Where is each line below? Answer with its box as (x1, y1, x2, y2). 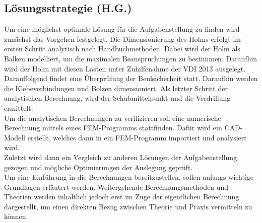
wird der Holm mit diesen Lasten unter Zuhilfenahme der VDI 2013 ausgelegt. (4, 63, 246, 73)
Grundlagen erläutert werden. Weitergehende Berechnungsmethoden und (4, 181, 229, 192)
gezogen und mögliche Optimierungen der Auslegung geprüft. (4, 162, 193, 172)
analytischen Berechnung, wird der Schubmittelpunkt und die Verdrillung (4, 93, 231, 103)
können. (4, 211, 28, 221)
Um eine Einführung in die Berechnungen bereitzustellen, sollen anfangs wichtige (4, 172, 254, 182)
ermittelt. (4, 102, 33, 113)
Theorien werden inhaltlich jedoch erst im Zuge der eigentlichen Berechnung (4, 191, 239, 202)
